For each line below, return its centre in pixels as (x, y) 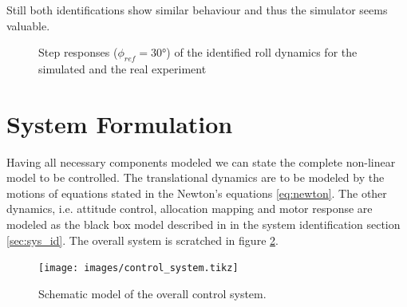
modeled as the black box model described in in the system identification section (203, 224)
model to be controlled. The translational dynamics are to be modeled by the (196, 177)
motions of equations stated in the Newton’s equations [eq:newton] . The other (197, 193)
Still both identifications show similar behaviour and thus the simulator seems (197, 10)
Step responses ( (78, 52)
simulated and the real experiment (122, 68)
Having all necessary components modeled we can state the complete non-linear (201, 161)
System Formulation (120, 123)
